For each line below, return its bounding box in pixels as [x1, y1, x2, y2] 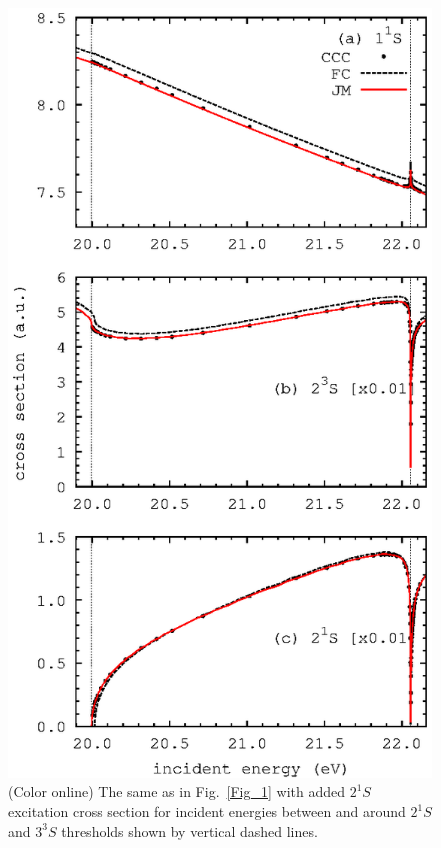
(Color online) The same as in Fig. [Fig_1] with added [8, 781, 345, 802]
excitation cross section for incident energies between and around [8, 801, 406, 821]
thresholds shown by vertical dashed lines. [61, 820, 318, 841]
